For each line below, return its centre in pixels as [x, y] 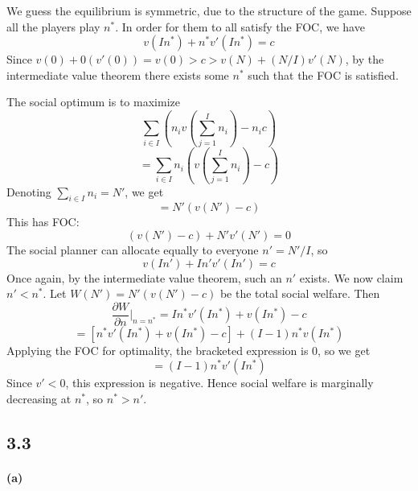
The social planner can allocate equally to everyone [133, 249]
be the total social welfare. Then [300, 293]
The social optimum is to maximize [93, 102]
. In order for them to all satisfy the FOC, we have [240, 26]
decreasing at [39, 398]
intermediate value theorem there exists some [118, 74]
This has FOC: [43, 222]
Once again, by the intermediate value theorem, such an [144, 277]
